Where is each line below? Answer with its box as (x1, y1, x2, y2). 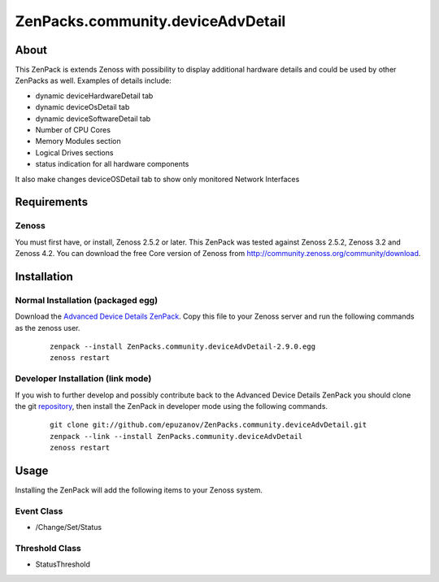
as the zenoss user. (15, 323, 80, 332)
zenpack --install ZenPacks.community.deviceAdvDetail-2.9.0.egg (50, 342, 316, 351)
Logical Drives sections (35, 147, 114, 158)
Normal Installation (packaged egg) (15, 294, 159, 306)
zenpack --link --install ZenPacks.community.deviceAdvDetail (50, 432, 303, 441)
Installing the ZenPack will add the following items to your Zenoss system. (15, 485, 263, 495)
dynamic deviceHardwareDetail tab (35, 90, 154, 101)
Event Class (15, 505, 63, 516)
